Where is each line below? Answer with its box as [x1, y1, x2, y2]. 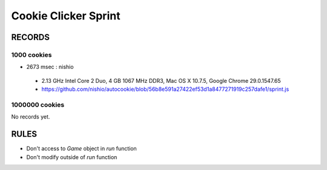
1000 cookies [11, 50, 52, 59]
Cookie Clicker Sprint [11, 9, 121, 22]
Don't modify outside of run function [26, 153, 117, 160]
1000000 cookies [11, 100, 65, 109]
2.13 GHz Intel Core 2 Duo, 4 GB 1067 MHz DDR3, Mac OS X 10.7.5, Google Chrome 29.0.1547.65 [41, 77, 281, 84]
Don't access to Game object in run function [26, 145, 137, 152]
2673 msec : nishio [26, 64, 74, 71]
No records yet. [11, 113, 50, 120]
